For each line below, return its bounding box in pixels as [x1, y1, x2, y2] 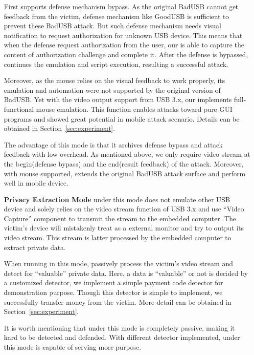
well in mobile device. [4, 178, 69, 188]
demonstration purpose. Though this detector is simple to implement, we [4, 287, 223, 297]
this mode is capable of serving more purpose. [4, 342, 141, 352]
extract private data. [4, 242, 66, 252]
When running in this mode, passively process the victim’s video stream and [4, 258, 233, 269]
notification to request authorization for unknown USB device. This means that [4, 30, 243, 40]
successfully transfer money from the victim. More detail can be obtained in [4, 296, 231, 307]
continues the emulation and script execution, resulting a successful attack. [4, 59, 229, 69]
